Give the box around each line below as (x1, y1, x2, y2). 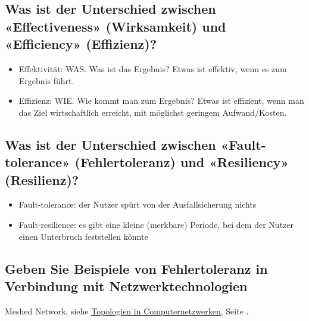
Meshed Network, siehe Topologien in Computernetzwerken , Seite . (5, 304, 249, 317)
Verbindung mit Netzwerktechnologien (5, 276, 248, 295)
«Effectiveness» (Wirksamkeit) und (5, 17, 226, 35)
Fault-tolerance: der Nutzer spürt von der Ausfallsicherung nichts (18, 198, 257, 211)
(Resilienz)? (5, 170, 79, 189)
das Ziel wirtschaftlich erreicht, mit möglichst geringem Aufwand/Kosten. (18, 106, 287, 118)
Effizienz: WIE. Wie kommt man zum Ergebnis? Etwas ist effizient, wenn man (18, 94, 304, 107)
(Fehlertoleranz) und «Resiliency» (74, 153, 289, 171)
